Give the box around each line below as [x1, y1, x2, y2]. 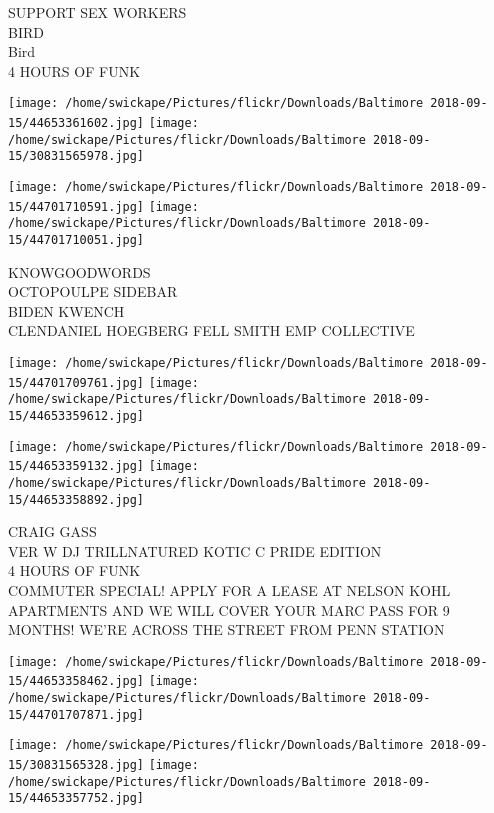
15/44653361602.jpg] [8, 116, 145, 131]
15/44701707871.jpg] [8, 707, 145, 722]
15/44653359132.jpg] [8, 459, 145, 474]
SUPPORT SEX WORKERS [8, 2, 187, 22]
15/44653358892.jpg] [8, 492, 145, 507]
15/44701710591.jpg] [8, 199, 145, 214]
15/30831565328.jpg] [8, 758, 145, 773]
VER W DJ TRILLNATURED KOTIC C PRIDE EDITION [8, 540, 382, 561]
